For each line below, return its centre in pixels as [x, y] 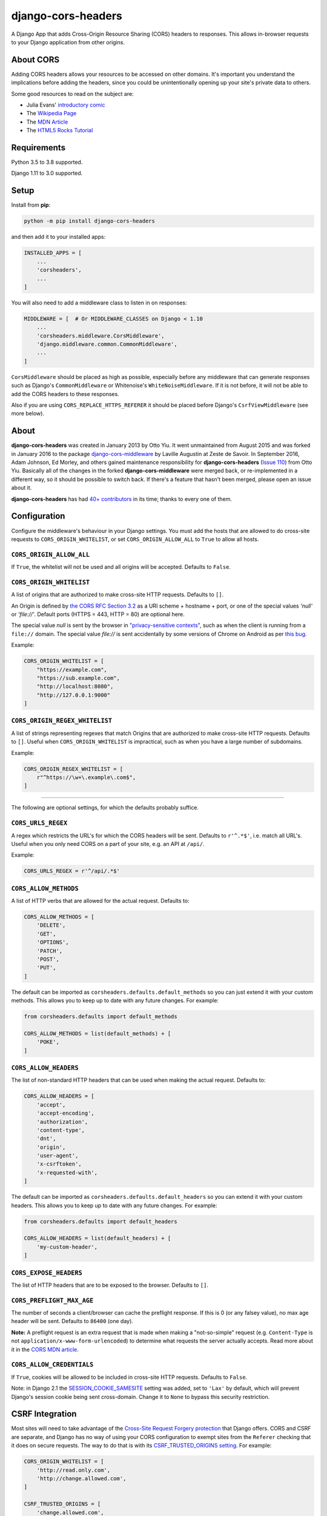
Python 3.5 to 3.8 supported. [47, 162]
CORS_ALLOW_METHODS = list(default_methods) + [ [97, 1033]
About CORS [35, 60]
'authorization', [62, 1122]
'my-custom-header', [67, 1247]
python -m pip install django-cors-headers [90, 221]
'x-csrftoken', [59, 1164]
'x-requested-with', [67, 1172]
